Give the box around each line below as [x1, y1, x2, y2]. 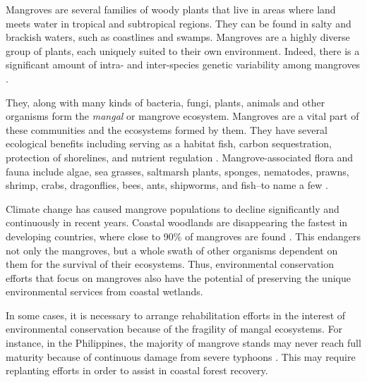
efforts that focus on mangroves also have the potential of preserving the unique [6, 270, 351, 285]
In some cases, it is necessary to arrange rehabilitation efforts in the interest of [6, 307, 346, 322]
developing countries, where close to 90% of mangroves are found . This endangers [6, 228, 361, 243]
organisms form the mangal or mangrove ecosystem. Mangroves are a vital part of [6, 109, 359, 123]
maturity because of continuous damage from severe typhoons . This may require [6, 349, 356, 364]
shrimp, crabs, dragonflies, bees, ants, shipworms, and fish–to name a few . [6, 178, 328, 192]
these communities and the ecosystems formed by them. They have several [6, 122, 327, 137]
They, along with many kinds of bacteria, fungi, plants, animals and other [6, 94, 325, 109]
